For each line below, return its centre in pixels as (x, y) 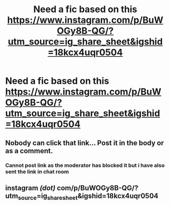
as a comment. (29, 151)
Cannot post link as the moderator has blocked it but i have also (85, 165)
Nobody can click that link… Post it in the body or (84, 143)
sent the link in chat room (37, 172)
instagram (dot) (30, 188)
